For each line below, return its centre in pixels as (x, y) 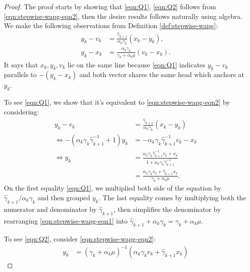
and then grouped (64, 197)
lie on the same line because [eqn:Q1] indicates (136, 64)
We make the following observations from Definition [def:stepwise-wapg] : (111, 25)
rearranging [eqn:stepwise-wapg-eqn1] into (66, 220)
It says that (21, 64)
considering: (22, 111)
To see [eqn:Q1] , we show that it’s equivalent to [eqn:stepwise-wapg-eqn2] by (117, 102)
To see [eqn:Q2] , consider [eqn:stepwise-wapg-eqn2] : (80, 239)
